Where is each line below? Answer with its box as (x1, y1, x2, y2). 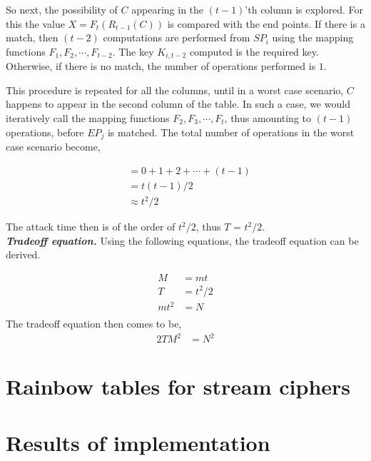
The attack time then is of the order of (6, 219, 176, 234)
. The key (112, 44, 154, 59)
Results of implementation (6, 427, 270, 457)
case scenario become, (6, 139, 101, 154)
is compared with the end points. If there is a (167, 16, 365, 31)
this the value (6, 16, 65, 31)
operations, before (6, 124, 84, 139)
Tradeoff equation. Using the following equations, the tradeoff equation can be (6, 233, 359, 248)
